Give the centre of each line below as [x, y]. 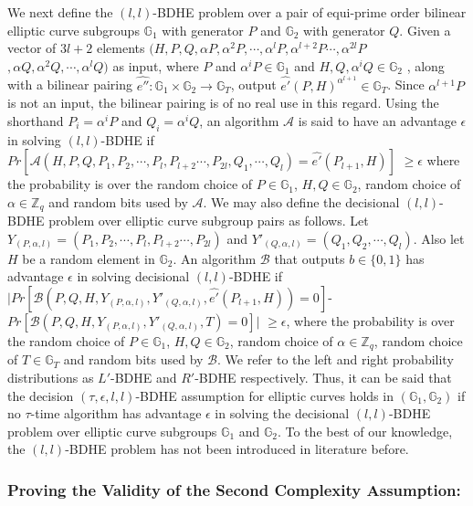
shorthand [36, 120]
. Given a [425, 30]
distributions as [51, 378]
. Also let [439, 238]
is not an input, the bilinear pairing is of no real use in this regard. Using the [223, 103]
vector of [32, 48]
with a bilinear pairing [70, 84]
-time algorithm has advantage [116, 413]
